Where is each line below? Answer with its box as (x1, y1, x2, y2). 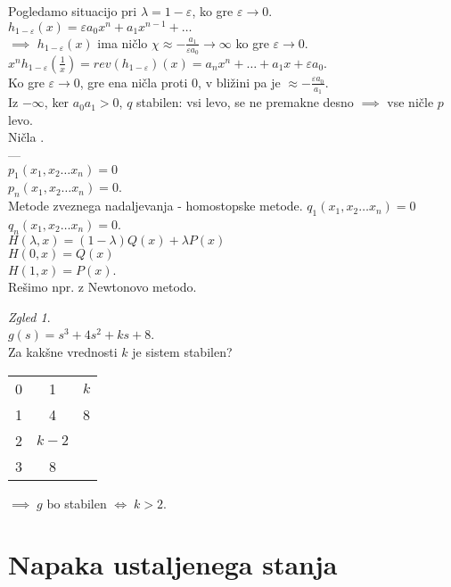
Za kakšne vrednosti (8, 343, 118, 361)
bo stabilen (46, 493, 107, 512)
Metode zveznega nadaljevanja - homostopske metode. (8, 196, 303, 215)
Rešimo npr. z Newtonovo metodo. (8, 277, 197, 296)
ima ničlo (97, 33, 148, 52)
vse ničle (387, 93, 434, 112)
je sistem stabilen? (132, 343, 233, 361)
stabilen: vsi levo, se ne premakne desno (136, 93, 354, 112)
